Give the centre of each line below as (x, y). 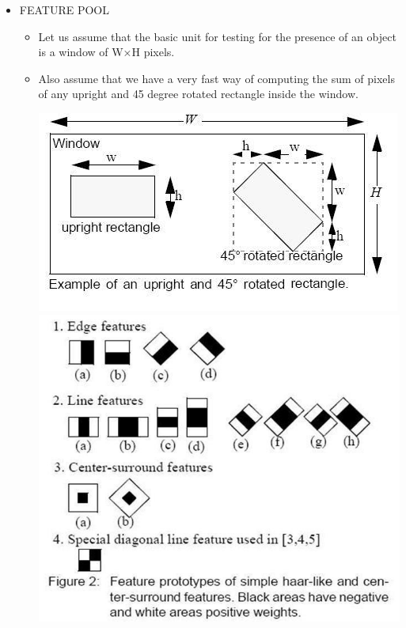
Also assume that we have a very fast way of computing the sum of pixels (216, 78)
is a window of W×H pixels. (106, 52)
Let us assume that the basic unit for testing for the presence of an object (217, 36)
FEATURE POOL (64, 9)
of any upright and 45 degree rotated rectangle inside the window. (198, 94)
